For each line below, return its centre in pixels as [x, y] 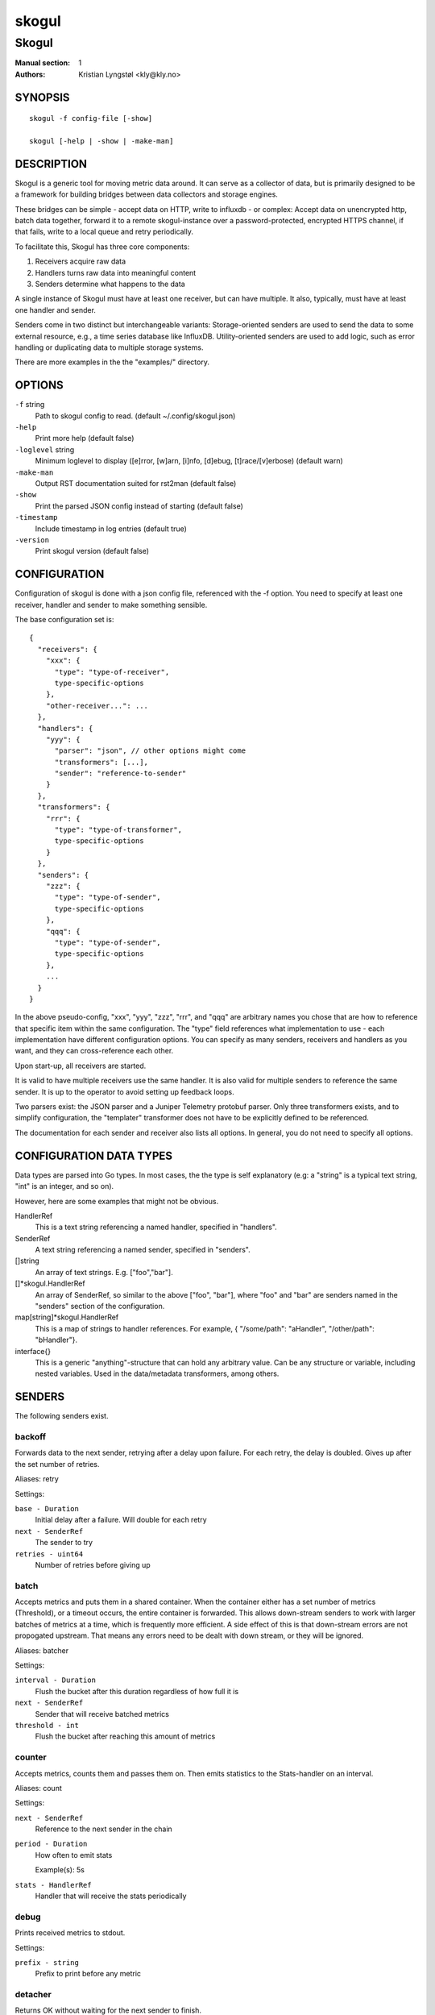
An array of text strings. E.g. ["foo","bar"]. [104, 1272]
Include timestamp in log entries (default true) [111, 529]
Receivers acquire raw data [81, 261]
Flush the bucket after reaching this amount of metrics [125, 1736]
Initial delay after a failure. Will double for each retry [121, 1520]
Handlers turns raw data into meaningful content [116, 272]
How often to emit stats [74, 1855]
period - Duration [51, 1844]
